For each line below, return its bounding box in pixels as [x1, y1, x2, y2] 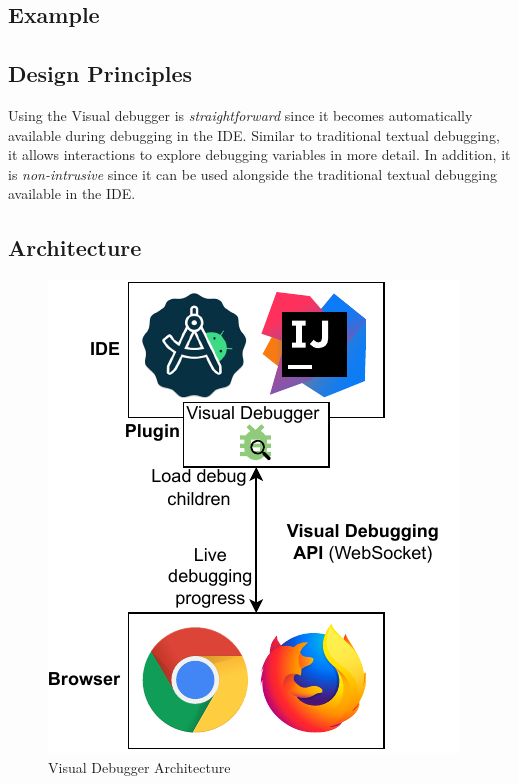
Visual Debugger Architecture [48, 756, 231, 777]
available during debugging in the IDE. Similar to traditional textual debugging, [8, 124, 500, 145]
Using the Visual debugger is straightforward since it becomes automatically [8, 104, 473, 125]
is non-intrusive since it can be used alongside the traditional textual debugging [8, 163, 497, 184]
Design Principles [8, 58, 193, 89]
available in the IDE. [8, 183, 136, 204]
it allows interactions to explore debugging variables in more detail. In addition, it [8, 144, 511, 165]
